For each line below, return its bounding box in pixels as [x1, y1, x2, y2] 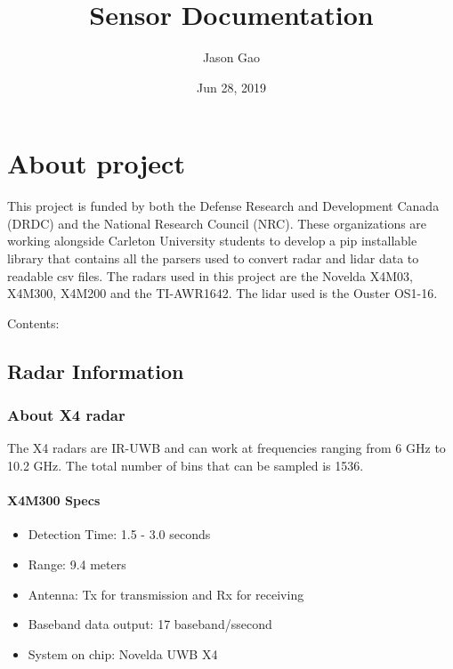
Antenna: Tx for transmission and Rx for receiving [28, 584, 304, 603]
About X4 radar [7, 404, 125, 426]
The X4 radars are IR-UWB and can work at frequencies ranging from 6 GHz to [7, 439, 446, 457]
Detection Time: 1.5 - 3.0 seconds [28, 525, 211, 544]
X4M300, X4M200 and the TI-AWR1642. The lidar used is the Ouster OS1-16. [7, 284, 438, 302]
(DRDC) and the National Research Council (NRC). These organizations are [7, 214, 427, 232]
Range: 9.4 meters [28, 554, 126, 573]
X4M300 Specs [7, 491, 101, 510]
